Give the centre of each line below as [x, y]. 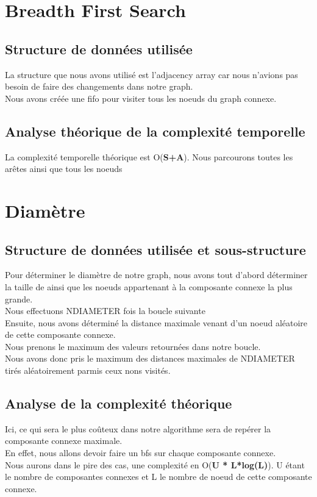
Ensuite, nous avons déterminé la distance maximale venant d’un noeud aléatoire [156, 322]
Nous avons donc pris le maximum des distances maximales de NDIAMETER [150, 358]
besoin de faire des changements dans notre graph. [99, 86]
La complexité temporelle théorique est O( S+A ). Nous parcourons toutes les [149, 156]
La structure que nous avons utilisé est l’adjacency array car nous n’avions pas [151, 74]
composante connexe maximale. [64, 441]
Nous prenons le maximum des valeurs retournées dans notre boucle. [133, 346]
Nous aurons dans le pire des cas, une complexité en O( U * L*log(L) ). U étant [155, 464]
